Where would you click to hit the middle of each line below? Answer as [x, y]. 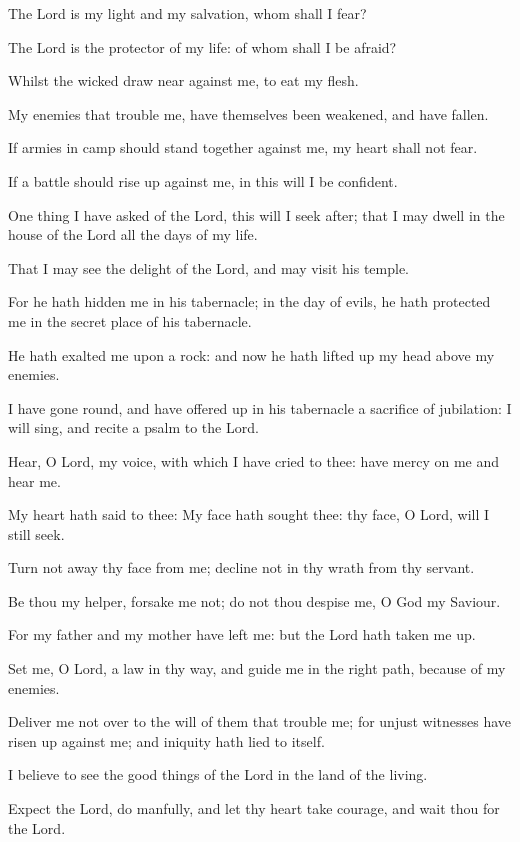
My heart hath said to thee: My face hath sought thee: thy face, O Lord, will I [249, 514]
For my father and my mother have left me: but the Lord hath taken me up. [242, 634]
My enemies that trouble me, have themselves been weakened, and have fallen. [248, 113]
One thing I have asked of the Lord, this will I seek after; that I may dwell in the [256, 214]
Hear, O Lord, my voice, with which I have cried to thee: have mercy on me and [254, 460]
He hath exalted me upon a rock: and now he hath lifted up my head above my [251, 354]
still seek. [36, 533]
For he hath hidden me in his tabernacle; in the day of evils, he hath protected [249, 301]
